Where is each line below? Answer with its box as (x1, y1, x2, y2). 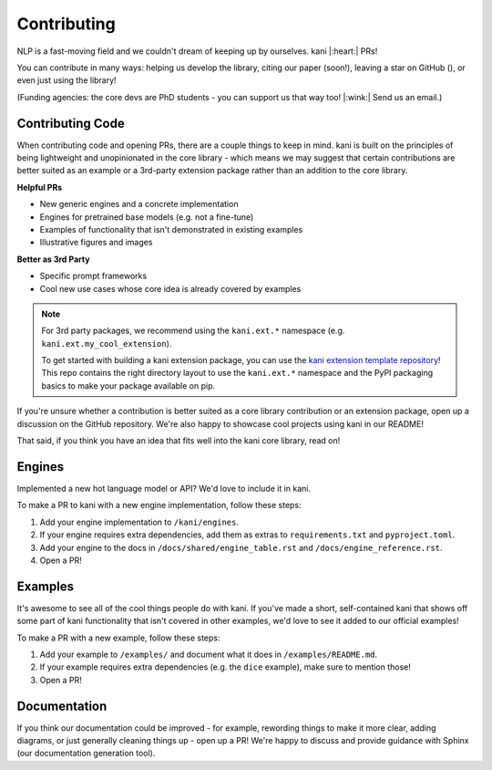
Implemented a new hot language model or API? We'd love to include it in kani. (16, 483, 312, 494)
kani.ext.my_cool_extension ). (41, 338, 172, 349)
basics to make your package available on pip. (41, 380, 216, 391)
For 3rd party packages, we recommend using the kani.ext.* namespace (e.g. (41, 325, 345, 337)
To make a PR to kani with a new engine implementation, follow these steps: (16, 500, 302, 511)
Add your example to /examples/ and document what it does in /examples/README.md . (39, 649, 378, 660)
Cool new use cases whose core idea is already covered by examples (39, 283, 302, 294)
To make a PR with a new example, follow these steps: (16, 632, 220, 643)
